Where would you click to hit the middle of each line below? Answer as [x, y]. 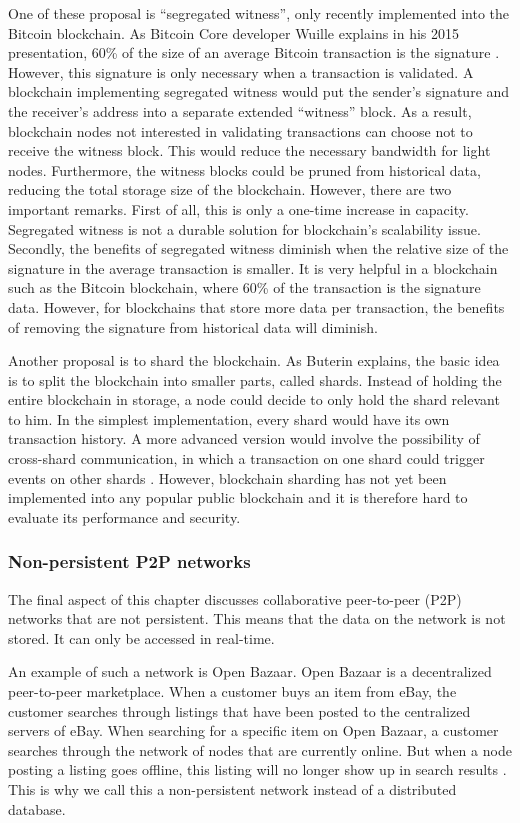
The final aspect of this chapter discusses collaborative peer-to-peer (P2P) [235, 598]
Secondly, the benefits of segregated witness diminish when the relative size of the [258, 248]
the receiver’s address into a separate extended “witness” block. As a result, [240, 110]
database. [37, 808]
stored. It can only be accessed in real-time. [141, 637]
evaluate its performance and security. [124, 516]
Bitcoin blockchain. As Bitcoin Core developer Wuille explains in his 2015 [234, 32]
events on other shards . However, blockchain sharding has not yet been [227, 477]
